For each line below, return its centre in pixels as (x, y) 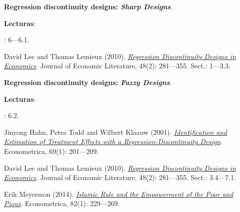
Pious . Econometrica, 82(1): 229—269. (62, 203)
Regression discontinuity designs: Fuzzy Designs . (88, 82)
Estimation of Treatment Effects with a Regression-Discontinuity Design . (113, 141)
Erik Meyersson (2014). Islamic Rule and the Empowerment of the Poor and (119, 194)
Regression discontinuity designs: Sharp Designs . (88, 6)
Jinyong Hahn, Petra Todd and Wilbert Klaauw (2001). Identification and (116, 132)
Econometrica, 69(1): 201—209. (51, 151)
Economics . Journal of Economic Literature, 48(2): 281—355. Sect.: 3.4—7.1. (120, 177)
